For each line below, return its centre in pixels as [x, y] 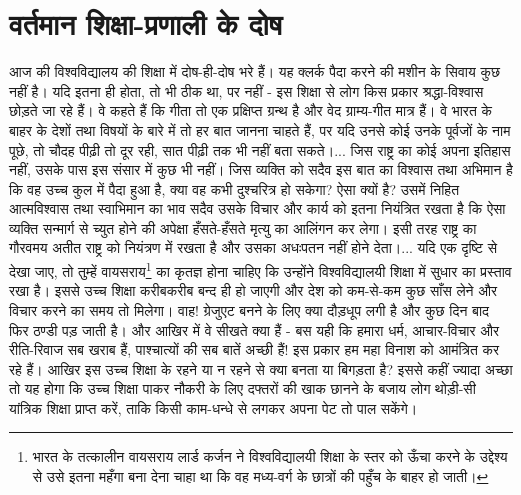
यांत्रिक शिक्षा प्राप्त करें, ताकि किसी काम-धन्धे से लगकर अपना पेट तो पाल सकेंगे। [213, 407]
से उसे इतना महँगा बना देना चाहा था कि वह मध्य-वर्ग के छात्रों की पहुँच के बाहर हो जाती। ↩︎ [260, 476]
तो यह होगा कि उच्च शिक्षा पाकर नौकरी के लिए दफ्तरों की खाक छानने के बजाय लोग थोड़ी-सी [242, 388]
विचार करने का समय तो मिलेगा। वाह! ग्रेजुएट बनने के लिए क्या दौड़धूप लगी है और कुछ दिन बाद [249, 309]
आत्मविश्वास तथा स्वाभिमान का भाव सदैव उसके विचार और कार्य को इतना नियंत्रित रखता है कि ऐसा [257, 208]
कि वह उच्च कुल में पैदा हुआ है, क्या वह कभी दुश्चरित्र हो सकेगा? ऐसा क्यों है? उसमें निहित [234, 188]
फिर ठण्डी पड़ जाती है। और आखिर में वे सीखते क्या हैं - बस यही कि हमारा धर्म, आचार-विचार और [254, 329]
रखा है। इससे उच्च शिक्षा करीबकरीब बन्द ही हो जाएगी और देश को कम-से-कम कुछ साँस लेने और [253, 290]
